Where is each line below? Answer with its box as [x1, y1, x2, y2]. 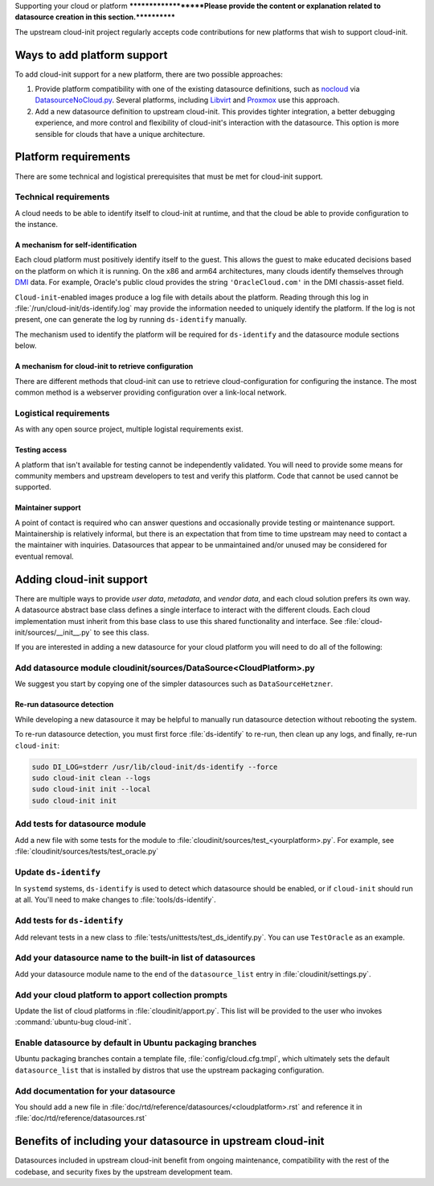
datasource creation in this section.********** [14, 12, 176, 22]
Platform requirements [14, 150, 131, 164]
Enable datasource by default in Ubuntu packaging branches [14, 1037, 257, 1048]
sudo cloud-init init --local [31, 785, 151, 794]
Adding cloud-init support [14, 572, 148, 586]
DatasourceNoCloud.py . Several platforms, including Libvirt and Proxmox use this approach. [35, 95, 340, 105]
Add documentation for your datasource [14, 1085, 176, 1097]
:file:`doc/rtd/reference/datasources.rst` [14, 1114, 148, 1123]
